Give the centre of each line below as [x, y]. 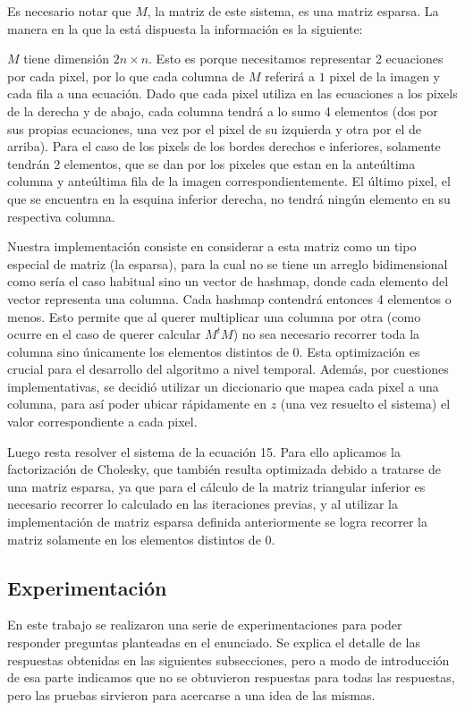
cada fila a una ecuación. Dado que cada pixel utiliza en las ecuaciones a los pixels [232, 93]
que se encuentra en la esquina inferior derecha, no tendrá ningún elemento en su [229, 198]
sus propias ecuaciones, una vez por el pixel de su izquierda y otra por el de [214, 128]
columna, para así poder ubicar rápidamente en [137, 404]
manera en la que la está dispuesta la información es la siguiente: [185, 28]
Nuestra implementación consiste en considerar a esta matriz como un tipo [212, 246]
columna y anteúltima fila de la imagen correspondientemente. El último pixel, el [229, 181]
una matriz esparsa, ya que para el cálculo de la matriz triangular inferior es [216, 486]
